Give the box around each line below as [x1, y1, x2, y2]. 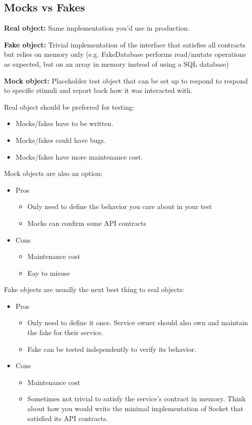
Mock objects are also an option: [4, 168, 103, 178]
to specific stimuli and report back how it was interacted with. [4, 85, 193, 95]
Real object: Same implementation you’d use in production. [4, 23, 190, 33]
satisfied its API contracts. [27, 413, 108, 423]
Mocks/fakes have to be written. [15, 118, 114, 128]
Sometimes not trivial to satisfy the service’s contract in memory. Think [27, 393, 246, 404]
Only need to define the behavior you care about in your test [27, 201, 212, 212]
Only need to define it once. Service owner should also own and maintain [27, 317, 248, 328]
